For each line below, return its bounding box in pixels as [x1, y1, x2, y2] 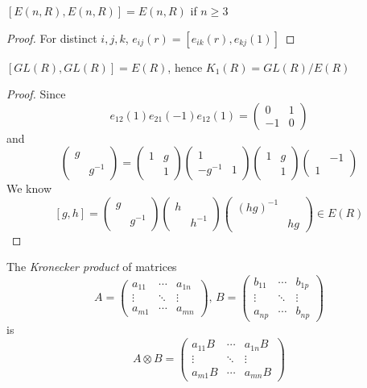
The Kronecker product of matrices [6, 258, 177, 275]
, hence [167, 58, 203, 75]
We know [6, 180, 52, 197]
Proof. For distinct [6, 29, 97, 46]
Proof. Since [6, 86, 66, 102]
